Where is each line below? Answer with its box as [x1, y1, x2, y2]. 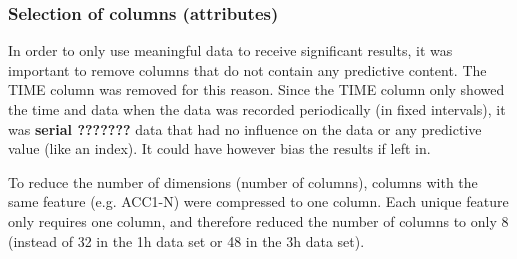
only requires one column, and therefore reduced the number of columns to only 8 [8, 210, 509, 231]
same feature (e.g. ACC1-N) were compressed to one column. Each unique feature [8, 191, 509, 212]
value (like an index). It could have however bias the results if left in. [8, 138, 431, 159]
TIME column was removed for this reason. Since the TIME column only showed [8, 79, 505, 100]
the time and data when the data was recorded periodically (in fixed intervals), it [8, 99, 506, 119]
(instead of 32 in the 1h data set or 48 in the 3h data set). [8, 230, 365, 251]
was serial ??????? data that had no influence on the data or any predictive [8, 118, 482, 139]
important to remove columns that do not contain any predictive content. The [8, 59, 487, 80]
